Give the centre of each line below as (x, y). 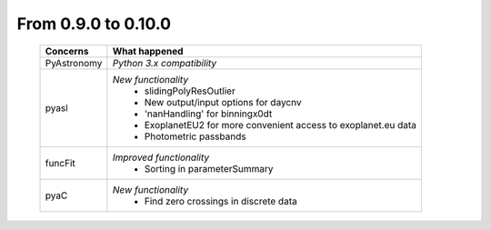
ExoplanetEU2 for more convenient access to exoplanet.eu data (281, 125)
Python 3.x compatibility (165, 63)
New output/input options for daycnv (223, 102)
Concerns (67, 51)
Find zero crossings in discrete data (220, 201)
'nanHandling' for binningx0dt (208, 114)
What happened (148, 51)
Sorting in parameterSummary (209, 168)
